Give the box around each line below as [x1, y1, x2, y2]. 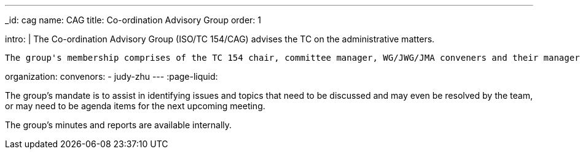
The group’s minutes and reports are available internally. [5, 120, 232, 130]
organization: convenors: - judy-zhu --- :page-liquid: [5, 71, 218, 82]
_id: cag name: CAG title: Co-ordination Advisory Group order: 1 [5, 15, 261, 25]
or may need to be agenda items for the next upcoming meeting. [5, 101, 265, 111]
